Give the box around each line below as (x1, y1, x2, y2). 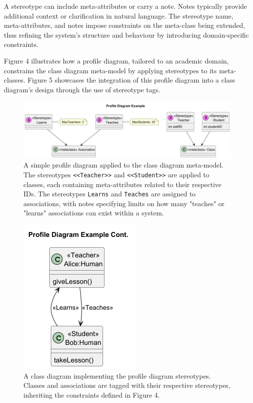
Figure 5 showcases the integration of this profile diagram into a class (27, 75, 235, 85)
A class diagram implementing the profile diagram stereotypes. (23, 370, 211, 381)
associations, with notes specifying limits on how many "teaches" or (23, 198, 225, 208)
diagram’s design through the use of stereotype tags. (4, 84, 161, 94)
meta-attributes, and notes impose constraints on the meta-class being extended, (4, 20, 245, 30)
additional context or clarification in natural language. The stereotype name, (4, 10, 233, 21)
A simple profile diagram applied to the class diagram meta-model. (23, 160, 224, 170)
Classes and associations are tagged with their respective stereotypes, (23, 380, 231, 390)
